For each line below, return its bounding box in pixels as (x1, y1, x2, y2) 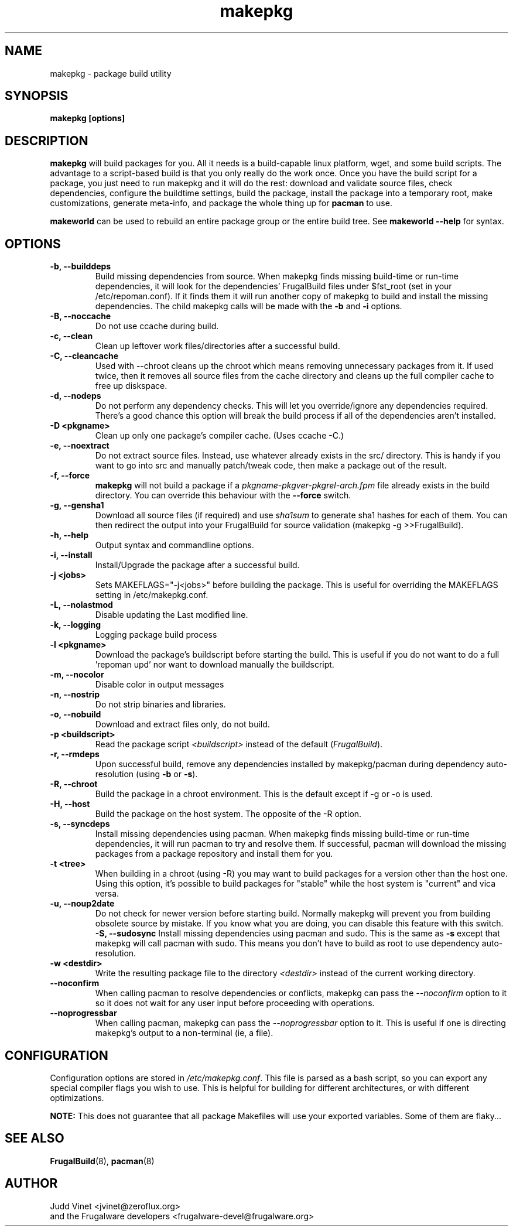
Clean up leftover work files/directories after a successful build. (95, 341, 340, 351)
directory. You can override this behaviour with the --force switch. (95, 490, 351, 501)
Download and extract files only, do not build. (95, 719, 270, 730)
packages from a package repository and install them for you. (95, 849, 333, 859)
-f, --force (50, 470, 90, 481)
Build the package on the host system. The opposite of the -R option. (95, 809, 362, 819)
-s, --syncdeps (50, 819, 110, 829)
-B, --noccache (50, 311, 111, 322)
